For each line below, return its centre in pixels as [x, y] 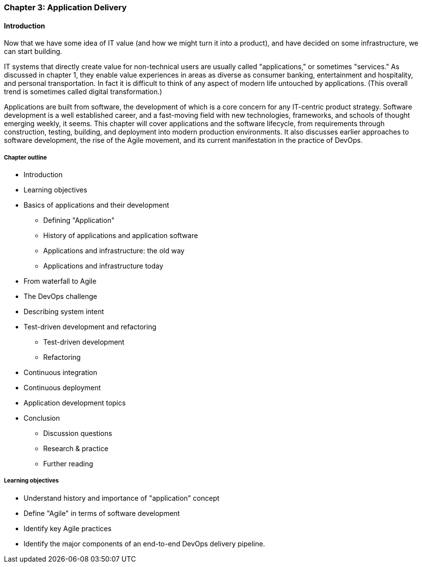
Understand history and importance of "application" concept [122, 498]
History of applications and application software [121, 235]
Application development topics [75, 403]
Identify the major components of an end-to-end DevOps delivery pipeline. [145, 543]
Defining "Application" [79, 220]
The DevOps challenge [60, 296]
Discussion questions [78, 433]
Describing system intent [64, 311]
